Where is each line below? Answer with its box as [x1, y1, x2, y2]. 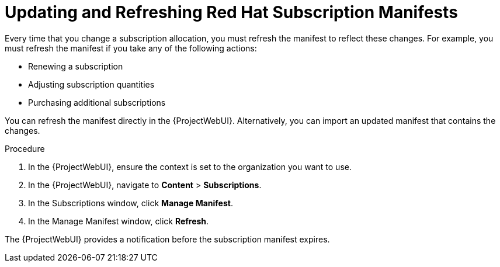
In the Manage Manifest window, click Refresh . [28, 216, 209, 226]
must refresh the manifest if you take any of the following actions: [5, 43, 257, 53]
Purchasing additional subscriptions [28, 97, 166, 108]
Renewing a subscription [28, 61, 123, 71]
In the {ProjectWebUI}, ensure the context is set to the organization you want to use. [28, 161, 352, 172]
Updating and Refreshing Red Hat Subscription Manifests [5, 2, 458, 22]
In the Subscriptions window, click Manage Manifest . [28, 197, 233, 208]
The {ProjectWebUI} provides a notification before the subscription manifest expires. [5, 234, 330, 244]
